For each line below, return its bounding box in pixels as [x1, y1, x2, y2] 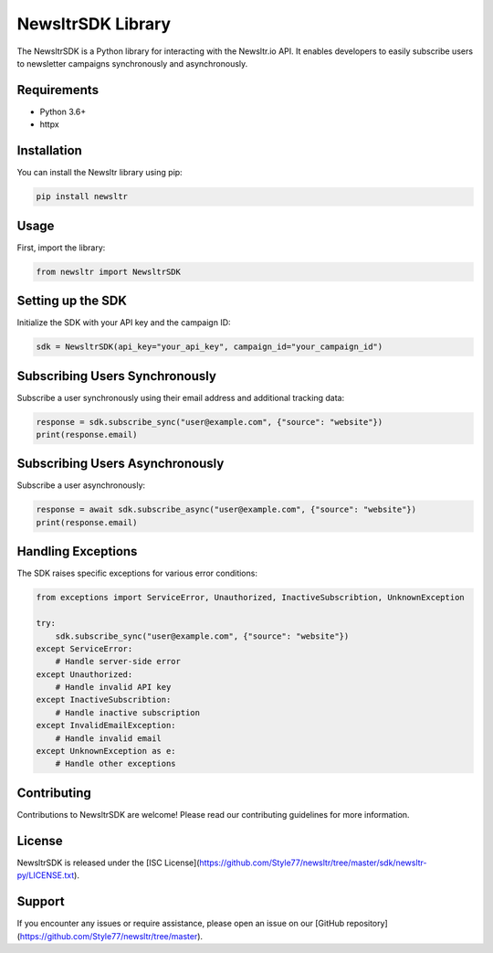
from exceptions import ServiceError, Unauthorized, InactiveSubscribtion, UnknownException [36, 592, 465, 603]
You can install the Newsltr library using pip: [16, 167, 183, 178]
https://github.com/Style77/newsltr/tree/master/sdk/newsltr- [199, 857, 428, 868]
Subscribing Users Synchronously [16, 368, 216, 384]
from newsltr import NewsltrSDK [36, 266, 182, 277]
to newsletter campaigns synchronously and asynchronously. [16, 58, 248, 69]
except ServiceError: [36, 643, 133, 653]
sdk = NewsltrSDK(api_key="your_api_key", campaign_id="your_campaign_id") [36, 342, 383, 352]
